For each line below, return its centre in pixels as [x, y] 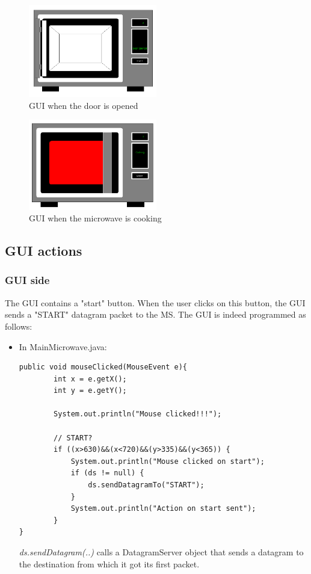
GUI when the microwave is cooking [95, 218]
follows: [19, 326]
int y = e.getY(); [90, 391]
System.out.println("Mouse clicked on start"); [168, 461]
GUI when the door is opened [84, 105]
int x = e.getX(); [90, 379]
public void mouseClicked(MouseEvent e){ [103, 367]
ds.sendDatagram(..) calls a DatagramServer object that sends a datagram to [161, 552]
